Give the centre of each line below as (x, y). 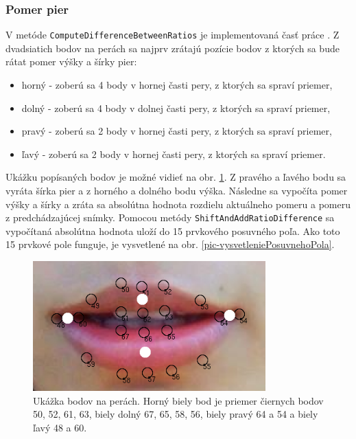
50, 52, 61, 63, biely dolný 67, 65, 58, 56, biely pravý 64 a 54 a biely (176, 414)
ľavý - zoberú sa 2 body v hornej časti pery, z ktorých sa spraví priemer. (174, 154)
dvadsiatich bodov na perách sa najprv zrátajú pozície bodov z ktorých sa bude (173, 48)
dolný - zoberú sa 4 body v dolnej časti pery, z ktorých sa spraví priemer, (176, 108)
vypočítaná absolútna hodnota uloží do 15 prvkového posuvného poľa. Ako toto (173, 230)
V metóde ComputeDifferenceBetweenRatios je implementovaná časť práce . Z (173, 35)
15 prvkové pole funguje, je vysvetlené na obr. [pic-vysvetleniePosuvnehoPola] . (170, 244)
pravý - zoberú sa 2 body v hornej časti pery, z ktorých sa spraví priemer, (177, 131)
